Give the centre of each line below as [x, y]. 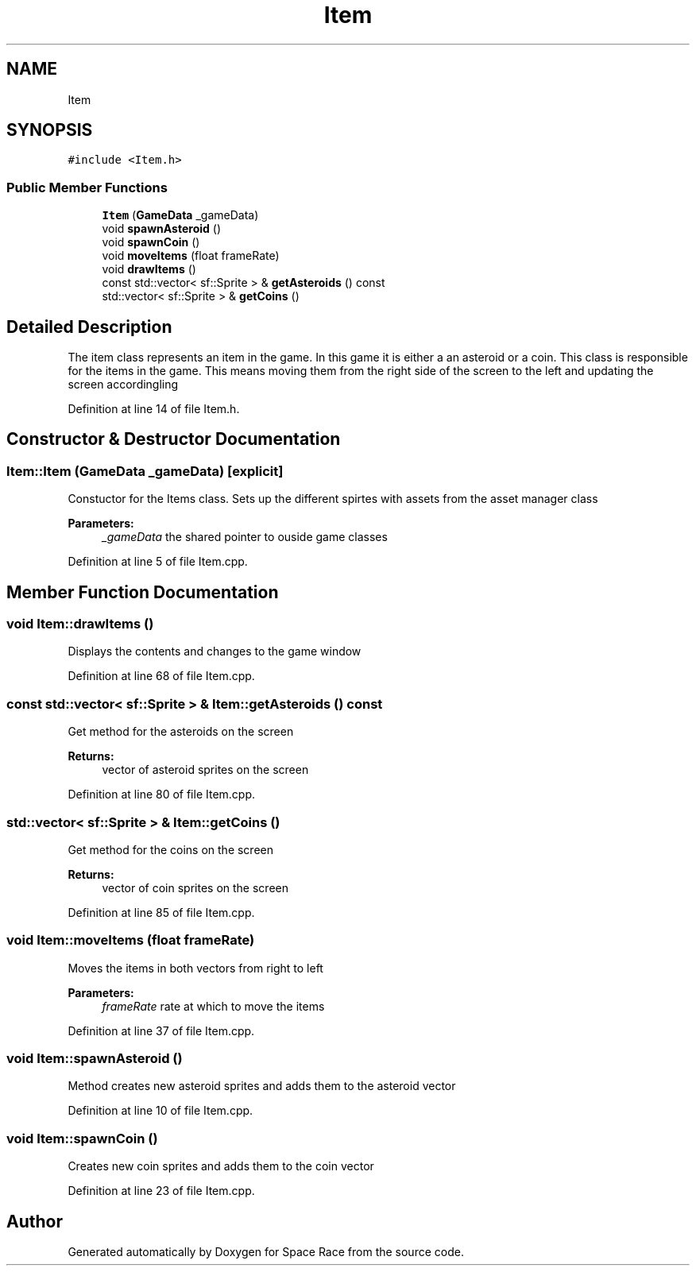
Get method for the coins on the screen [171, 849]
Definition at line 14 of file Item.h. [154, 409]
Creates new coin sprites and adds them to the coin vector [221, 1166]
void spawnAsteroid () [162, 229]
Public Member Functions [87, 187]
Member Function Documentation [143, 592]
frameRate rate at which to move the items [213, 1006]
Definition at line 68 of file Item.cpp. [161, 676]
